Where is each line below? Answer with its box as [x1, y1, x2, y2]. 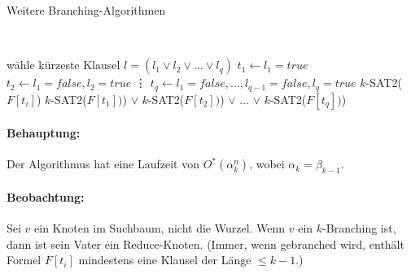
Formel [7, 251, 42, 268]
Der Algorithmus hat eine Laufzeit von [7, 155, 199, 172]
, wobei [249, 155, 285, 172]
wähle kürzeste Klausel [7, 56, 120, 73]
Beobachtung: [7, 188, 85, 205]
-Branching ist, [322, 220, 396, 237]
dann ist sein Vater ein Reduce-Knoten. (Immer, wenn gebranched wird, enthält [7, 235, 404, 252]
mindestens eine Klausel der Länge [78, 251, 251, 268]
